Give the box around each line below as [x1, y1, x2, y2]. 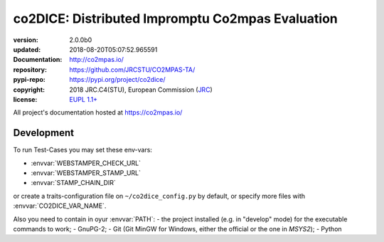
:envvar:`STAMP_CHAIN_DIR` [31, 179, 117, 187]
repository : [13, 65, 48, 74]
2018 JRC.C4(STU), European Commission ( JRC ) [69, 85, 213, 94]
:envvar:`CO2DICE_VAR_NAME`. [13, 201, 107, 210]
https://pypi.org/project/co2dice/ [69, 75, 166, 84]
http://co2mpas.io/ [69, 56, 124, 64]
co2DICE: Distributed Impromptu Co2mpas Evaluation [13, 11, 338, 26]
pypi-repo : [13, 75, 46, 84]
